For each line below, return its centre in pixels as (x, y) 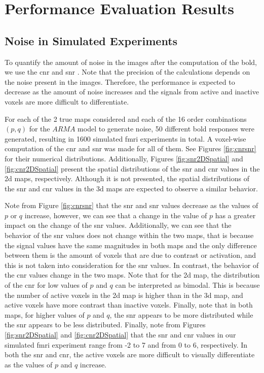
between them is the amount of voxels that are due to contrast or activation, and (130, 255)
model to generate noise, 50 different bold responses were (166, 129)
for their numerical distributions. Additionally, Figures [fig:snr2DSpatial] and (124, 158)
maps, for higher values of (45, 314)
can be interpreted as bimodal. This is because (187, 285)
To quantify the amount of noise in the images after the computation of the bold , (131, 62)
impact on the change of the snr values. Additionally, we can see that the (118, 225)
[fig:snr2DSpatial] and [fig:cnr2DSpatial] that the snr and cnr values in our (120, 335)
